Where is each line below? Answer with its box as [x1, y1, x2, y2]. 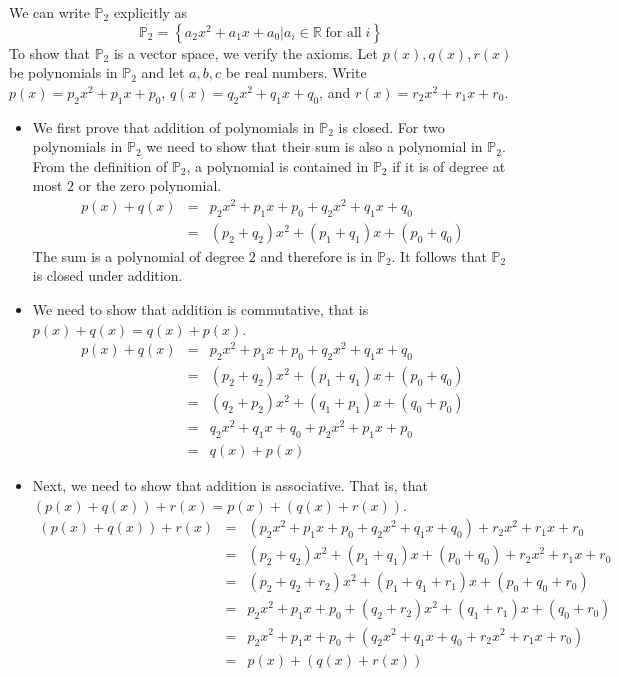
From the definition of [32, 155, 168, 176]
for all [325, 25, 362, 40]
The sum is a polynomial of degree [32, 245, 245, 266]
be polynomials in [9, 62, 118, 83]
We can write [9, 2, 90, 22]
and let [141, 62, 185, 83]
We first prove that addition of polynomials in [32, 116, 315, 137]
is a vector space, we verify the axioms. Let [113, 42, 379, 63]
